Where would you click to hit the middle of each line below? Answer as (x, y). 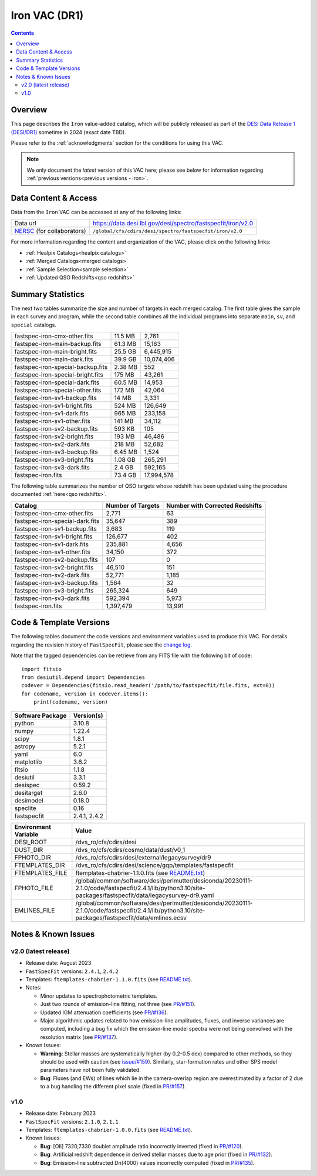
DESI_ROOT (31, 842)
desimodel (29, 800)
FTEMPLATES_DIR (40, 865)
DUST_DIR (29, 849)
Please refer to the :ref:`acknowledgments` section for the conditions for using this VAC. (117, 143)
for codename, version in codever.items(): (85, 694)
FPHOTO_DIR (33, 857)
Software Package (41, 715)
